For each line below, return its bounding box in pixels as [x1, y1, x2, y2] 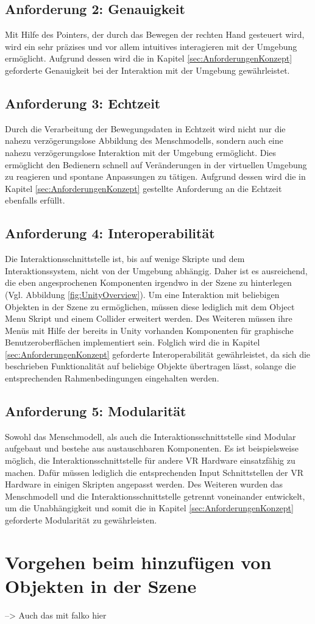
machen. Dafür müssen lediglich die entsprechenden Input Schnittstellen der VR [5, 466, 304, 478]
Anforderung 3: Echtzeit [5, 93, 161, 112]
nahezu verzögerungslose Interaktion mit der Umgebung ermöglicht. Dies [5, 146, 277, 158]
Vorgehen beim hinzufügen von [5, 549, 272, 574]
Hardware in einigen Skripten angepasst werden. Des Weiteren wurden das [5, 478, 283, 491]
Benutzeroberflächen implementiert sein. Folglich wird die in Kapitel [5, 336, 260, 349]
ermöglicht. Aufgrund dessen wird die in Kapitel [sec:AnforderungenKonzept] [5, 52, 292, 65]
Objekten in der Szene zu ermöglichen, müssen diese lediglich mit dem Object [5, 300, 295, 313]
